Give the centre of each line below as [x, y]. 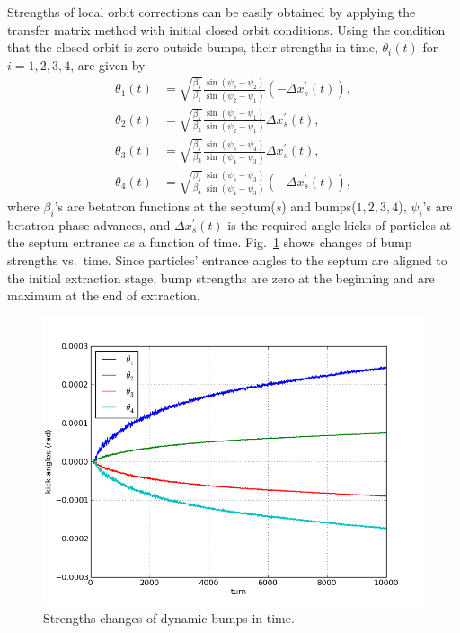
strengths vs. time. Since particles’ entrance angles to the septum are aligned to [227, 259]
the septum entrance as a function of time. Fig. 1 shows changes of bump [210, 242]
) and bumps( [319, 205]
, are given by [108, 64]
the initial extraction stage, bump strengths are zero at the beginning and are [221, 277]
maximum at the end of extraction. [104, 295]
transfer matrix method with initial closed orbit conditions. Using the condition [226, 29]
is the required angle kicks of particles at [340, 224]
